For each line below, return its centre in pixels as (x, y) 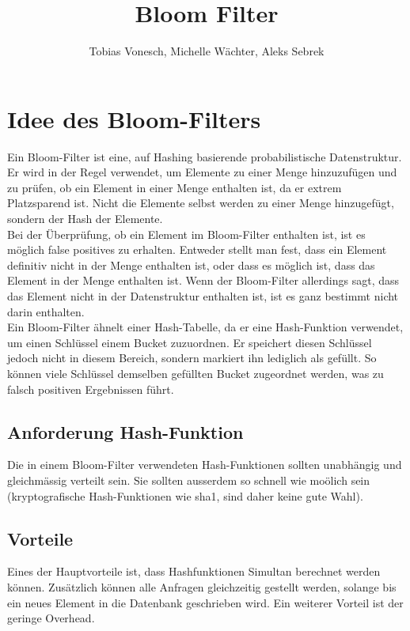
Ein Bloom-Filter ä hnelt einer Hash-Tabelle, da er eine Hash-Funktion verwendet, (205, 327)
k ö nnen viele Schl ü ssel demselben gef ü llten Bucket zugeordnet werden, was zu (196, 373)
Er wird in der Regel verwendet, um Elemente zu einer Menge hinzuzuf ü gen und (202, 172)
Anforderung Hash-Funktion (125, 431)
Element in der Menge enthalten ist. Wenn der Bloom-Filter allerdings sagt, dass (203, 280)
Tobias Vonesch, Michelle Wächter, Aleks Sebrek (207, 51)
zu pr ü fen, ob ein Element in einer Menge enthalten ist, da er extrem (175, 187)
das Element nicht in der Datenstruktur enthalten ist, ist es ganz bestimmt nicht (203, 296)
